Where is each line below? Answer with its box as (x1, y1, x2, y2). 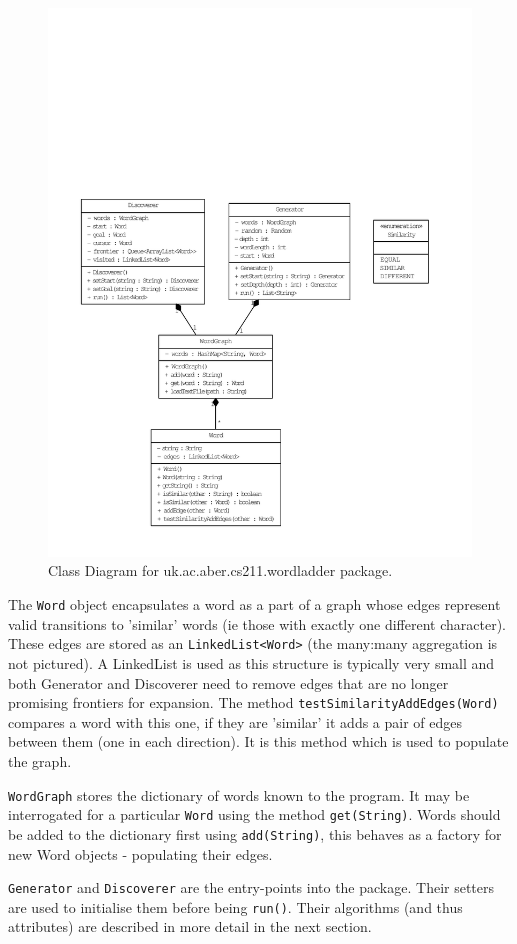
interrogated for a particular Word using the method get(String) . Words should (8, 804, 501, 825)
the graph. (8, 751, 72, 772)
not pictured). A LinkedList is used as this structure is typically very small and (8, 652, 495, 673)
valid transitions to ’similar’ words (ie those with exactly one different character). (8, 613, 506, 634)
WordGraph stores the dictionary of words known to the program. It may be (8, 784, 470, 805)
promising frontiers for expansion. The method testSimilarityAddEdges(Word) (8, 692, 499, 713)
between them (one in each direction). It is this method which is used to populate (8, 731, 509, 752)
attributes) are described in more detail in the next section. (8, 916, 372, 937)
